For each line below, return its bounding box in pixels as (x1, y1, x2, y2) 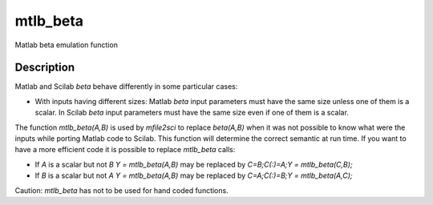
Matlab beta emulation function (14, 40, 118, 50)
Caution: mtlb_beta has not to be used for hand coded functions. (14, 185, 229, 195)
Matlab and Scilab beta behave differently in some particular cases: (14, 82, 238, 91)
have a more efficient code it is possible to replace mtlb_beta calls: (14, 145, 236, 155)
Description (14, 61, 75, 74)
